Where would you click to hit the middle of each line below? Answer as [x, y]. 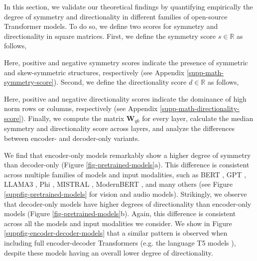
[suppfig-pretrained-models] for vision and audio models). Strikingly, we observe [126, 194]
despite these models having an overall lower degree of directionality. [109, 252]
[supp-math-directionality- [200, 108]
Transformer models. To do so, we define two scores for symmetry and [111, 26]
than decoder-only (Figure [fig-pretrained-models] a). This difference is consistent [127, 165]
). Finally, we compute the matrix [73, 118]
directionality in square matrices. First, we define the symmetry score [110, 36]
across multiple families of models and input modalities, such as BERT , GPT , [125, 174]
